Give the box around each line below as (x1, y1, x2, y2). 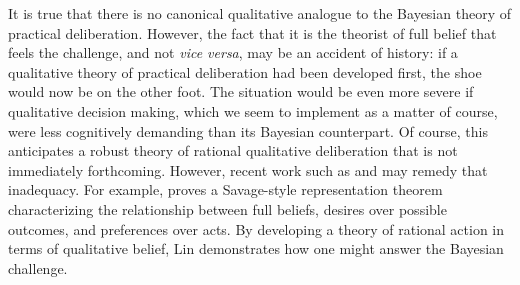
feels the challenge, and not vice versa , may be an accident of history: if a (8, 42, 458, 63)
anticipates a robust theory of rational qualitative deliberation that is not (8, 140, 458, 161)
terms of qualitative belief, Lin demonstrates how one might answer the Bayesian (8, 238, 504, 259)
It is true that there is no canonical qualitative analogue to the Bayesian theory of (8, 3, 511, 23)
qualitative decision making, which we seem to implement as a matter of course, (8, 100, 498, 121)
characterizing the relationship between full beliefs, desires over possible (8, 198, 447, 219)
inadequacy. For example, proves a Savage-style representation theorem (8, 179, 443, 200)
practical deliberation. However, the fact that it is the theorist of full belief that (8, 22, 497, 43)
